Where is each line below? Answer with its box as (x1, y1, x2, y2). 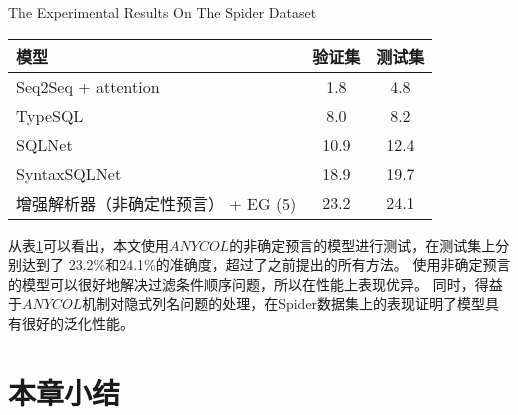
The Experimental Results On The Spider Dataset (8, 2, 317, 22)
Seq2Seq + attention (16, 74, 160, 98)
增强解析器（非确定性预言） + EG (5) (16, 191, 297, 215)
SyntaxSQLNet (16, 161, 122, 185)
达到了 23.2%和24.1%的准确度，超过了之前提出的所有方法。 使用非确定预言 (21, 254, 511, 275)
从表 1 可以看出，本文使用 (8, 234, 169, 255)
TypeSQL (16, 103, 84, 127)
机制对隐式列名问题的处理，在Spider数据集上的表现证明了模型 (82, 293, 486, 314)
